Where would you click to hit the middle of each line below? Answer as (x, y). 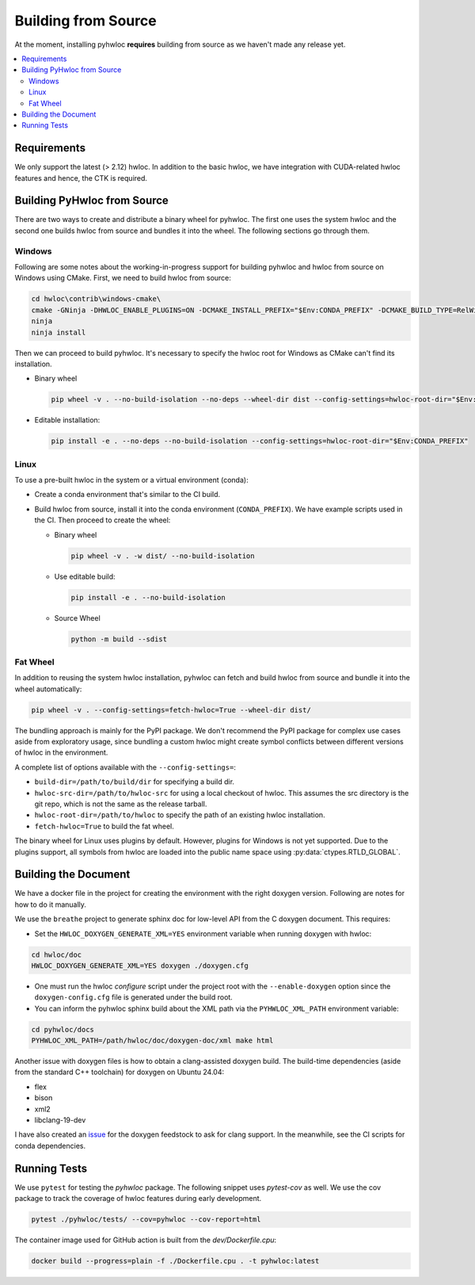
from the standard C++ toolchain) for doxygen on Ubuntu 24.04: (120, 1072)
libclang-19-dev (60, 1120)
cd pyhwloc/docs (63, 1029)
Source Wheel (77, 618)
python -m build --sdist (119, 639)
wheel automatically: (48, 689)
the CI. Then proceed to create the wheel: (103, 520)
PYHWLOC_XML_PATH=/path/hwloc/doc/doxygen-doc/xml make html (152, 1041)
